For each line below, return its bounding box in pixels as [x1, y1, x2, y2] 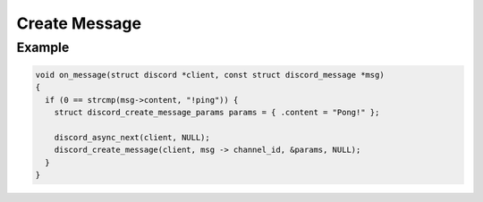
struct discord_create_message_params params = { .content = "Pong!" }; [54, 107, 380, 117]
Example [16, 39, 70, 55]
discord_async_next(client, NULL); [54, 132, 210, 142]
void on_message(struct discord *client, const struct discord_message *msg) [35, 70, 385, 80]
